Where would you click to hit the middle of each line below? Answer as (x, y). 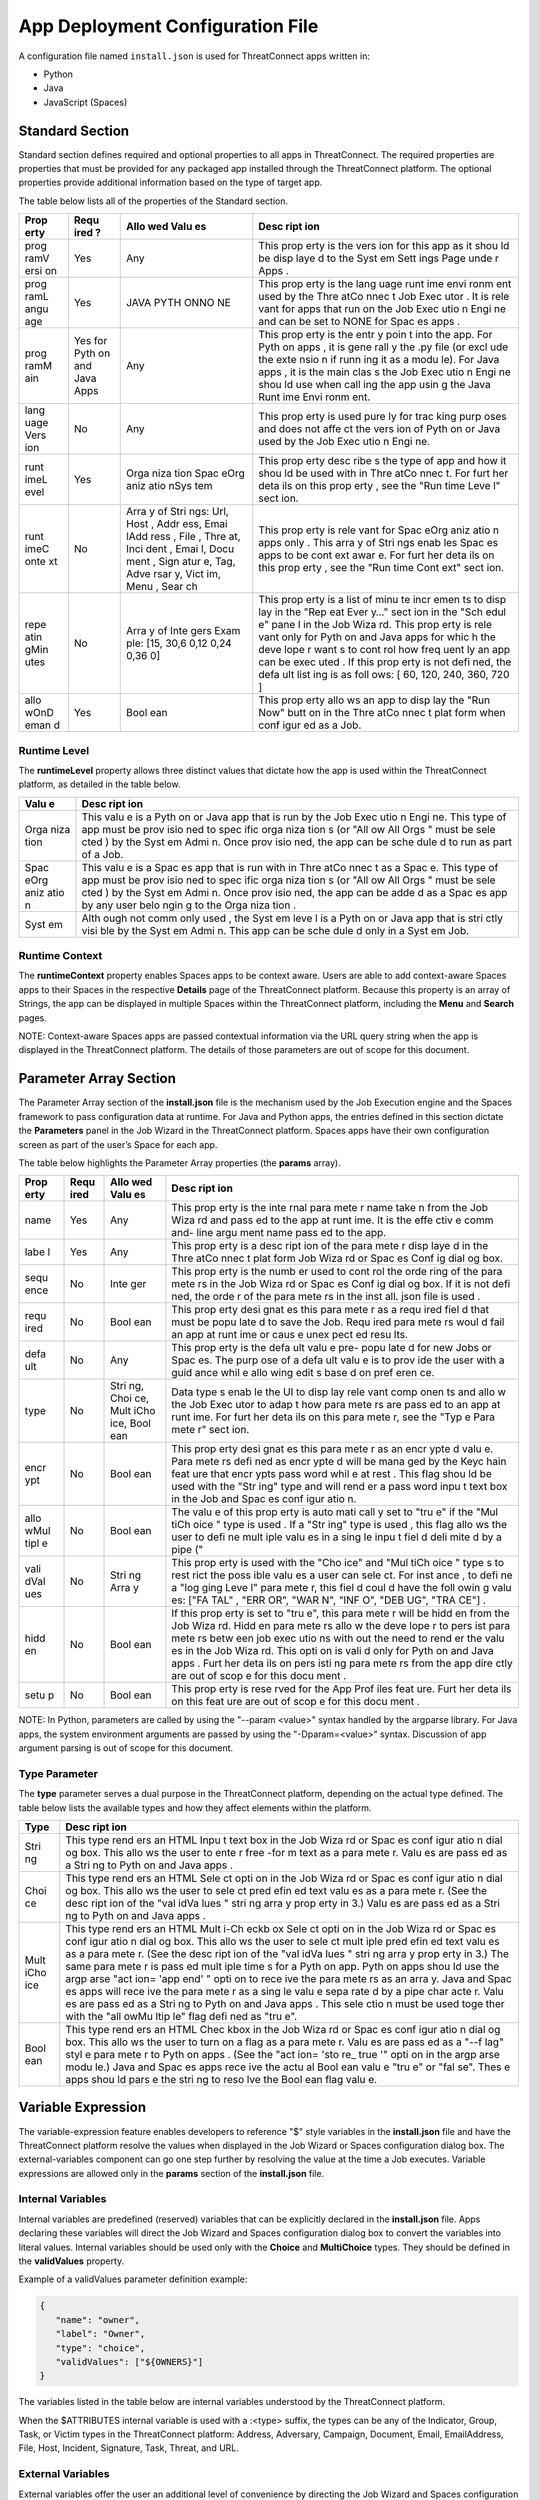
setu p (39, 1695)
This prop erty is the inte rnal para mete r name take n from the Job (330, 1208)
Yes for (90, 341)
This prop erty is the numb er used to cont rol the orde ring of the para (337, 1272)
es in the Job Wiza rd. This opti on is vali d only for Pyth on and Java (332, 1651)
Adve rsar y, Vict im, (174, 574)
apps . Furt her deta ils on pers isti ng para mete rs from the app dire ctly (342, 1663)
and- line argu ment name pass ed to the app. (279, 1233)
